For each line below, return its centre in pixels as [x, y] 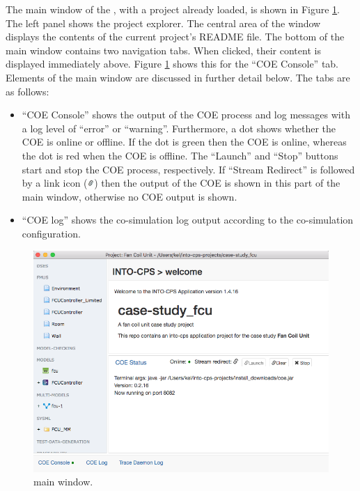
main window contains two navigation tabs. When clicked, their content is [163, 50]
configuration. [51, 233]
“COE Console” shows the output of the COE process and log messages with [186, 115]
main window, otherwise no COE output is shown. [130, 196]
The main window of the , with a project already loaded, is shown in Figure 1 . [173, 9]
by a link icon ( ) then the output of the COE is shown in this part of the [181, 183]
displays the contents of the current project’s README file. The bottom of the [175, 37]
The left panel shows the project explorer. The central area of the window [163, 23]
